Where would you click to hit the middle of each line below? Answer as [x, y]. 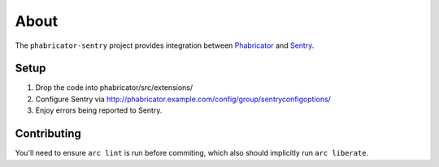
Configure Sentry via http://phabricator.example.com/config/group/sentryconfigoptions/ [183, 99]
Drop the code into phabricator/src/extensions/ [114, 88]
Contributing [48, 134]
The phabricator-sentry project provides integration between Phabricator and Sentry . [165, 45]
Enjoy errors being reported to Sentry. [99, 110]
